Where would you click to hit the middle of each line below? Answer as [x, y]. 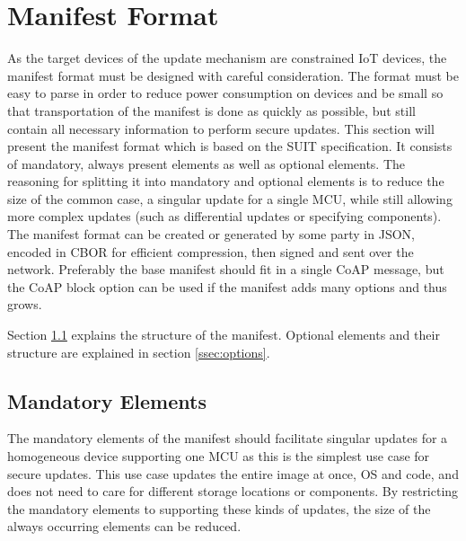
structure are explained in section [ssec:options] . [139, 352]
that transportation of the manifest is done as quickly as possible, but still [211, 110]
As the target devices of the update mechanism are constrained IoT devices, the [227, 58]
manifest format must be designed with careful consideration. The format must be [233, 75]
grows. [25, 304]
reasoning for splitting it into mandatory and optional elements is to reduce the [226, 181]
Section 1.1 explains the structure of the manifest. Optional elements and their [224, 335]
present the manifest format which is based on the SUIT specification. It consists [230, 146]
